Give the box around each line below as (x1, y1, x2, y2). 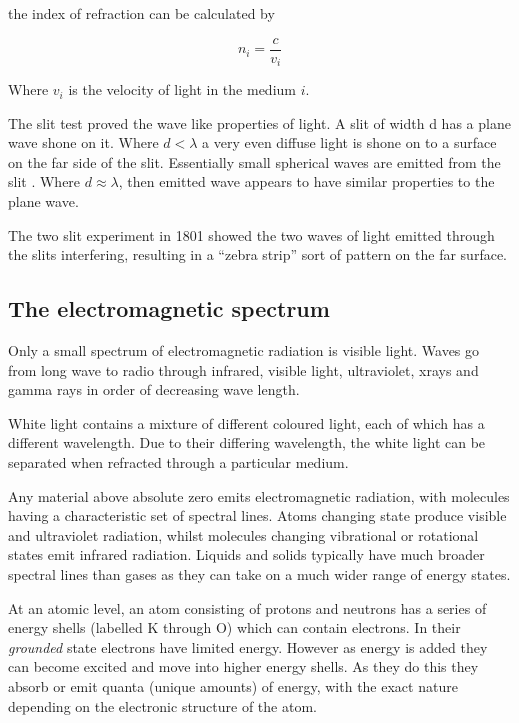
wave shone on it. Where (8, 132, 159, 153)
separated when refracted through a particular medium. (8, 452, 349, 473)
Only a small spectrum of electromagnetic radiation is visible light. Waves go (8, 340, 480, 361)
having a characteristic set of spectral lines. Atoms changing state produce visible (8, 505, 507, 526)
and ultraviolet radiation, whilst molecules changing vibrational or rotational (8, 524, 479, 545)
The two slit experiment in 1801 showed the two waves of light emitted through (8, 224, 495, 245)
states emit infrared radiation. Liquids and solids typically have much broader (8, 544, 485, 565)
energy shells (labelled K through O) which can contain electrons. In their (8, 617, 461, 638)
